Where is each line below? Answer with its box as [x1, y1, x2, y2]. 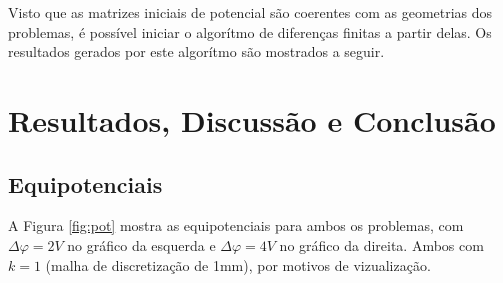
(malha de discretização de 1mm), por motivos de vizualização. [45, 254, 431, 275]
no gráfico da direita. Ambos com [279, 234, 484, 255]
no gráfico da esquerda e [67, 234, 216, 255]
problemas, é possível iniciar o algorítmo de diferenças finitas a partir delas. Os [8, 21, 492, 42]
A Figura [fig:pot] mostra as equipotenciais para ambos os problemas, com [8, 215, 464, 236]
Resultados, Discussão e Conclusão [8, 99, 496, 140]
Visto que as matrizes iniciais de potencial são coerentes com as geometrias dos [8, 2, 493, 22]
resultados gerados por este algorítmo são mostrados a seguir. [8, 41, 385, 62]
